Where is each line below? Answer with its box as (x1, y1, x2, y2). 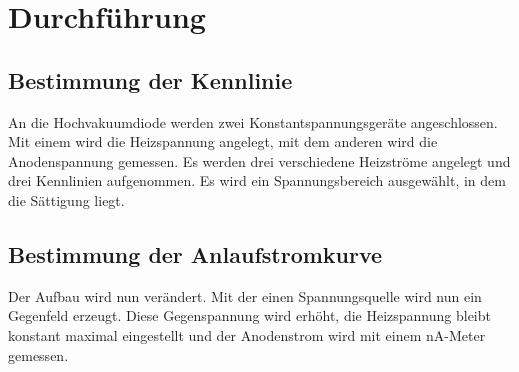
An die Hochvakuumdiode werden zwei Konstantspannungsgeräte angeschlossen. (8, 111, 498, 132)
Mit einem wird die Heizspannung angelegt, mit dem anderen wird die (8, 131, 438, 152)
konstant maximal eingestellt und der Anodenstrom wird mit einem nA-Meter (8, 324, 486, 345)
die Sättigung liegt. (8, 189, 125, 210)
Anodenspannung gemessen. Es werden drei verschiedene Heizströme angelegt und (8, 150, 511, 171)
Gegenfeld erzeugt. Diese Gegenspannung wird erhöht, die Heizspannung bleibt (8, 305, 491, 326)
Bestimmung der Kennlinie (8, 64, 293, 95)
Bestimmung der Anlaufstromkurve (8, 238, 383, 269)
